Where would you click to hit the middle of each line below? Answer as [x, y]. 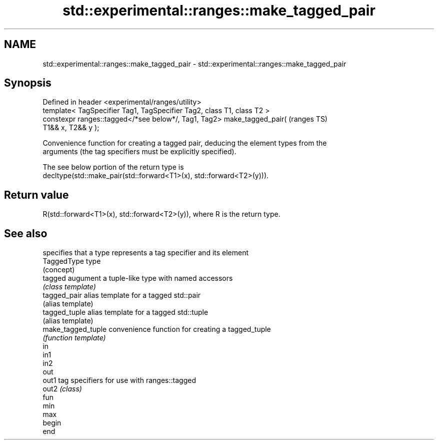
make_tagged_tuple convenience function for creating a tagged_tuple [157, 329]
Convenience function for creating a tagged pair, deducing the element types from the [185, 143]
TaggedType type [72, 261]
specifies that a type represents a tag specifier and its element [146, 253]
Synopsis [28, 83]
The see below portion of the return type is [113, 167]
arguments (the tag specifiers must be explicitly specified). [139, 152]
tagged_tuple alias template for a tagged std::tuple [125, 312]
